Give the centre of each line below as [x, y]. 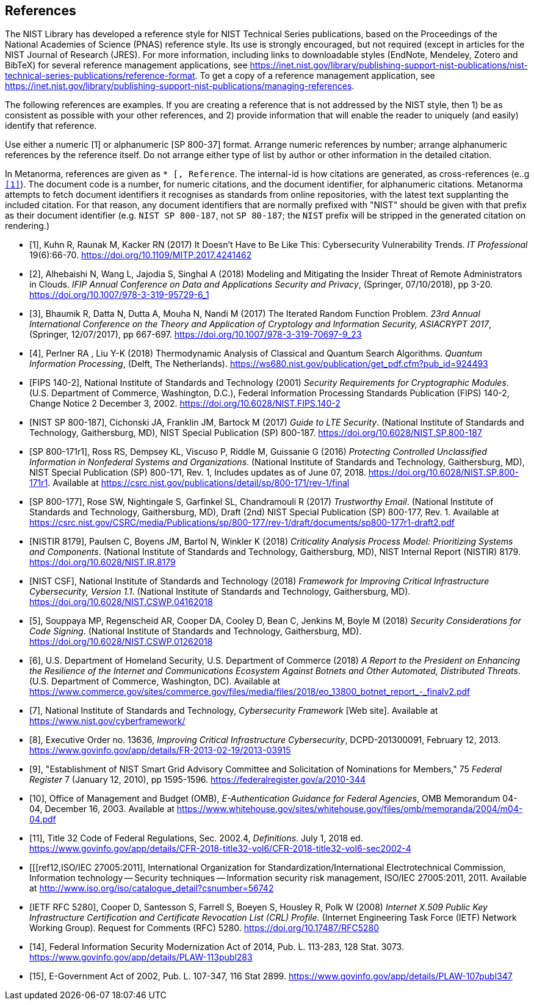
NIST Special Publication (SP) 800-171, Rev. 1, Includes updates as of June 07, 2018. [198, 473]
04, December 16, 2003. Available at [102, 809]
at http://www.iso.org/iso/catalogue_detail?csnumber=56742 [152, 888]
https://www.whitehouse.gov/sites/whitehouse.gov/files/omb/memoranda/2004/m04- [350, 809]
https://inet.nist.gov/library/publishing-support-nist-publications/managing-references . [180, 86]
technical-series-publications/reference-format [100, 76]
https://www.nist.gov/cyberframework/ [107, 721]
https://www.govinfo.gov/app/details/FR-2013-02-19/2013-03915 [160, 750]
